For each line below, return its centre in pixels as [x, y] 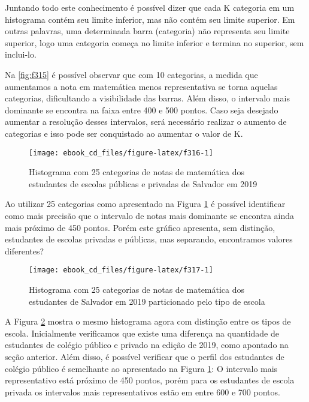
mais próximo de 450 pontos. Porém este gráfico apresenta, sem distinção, [140, 227]
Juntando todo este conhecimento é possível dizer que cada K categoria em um [150, 7]
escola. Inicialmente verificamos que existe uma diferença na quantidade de [142, 333]
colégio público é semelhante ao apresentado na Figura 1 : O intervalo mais [141, 368]
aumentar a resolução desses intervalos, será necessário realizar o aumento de [146, 121]
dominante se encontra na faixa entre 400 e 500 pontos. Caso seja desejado [142, 109]
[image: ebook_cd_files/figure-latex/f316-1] [121, 153]
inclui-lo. [21, 54]
